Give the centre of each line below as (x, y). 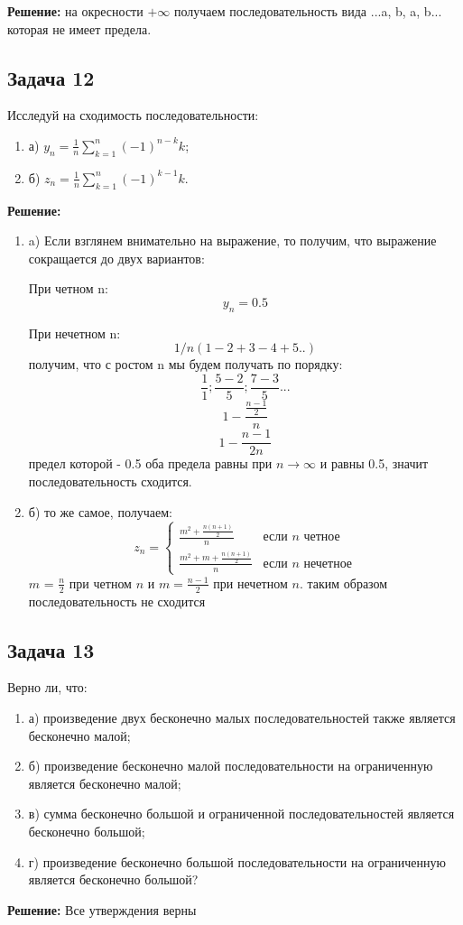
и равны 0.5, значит (374, 463)
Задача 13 (51, 649)
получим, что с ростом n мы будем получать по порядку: (185, 364)
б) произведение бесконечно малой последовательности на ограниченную (231, 766)
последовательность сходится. (110, 481)
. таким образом (343, 583)
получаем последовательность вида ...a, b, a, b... (308, 11)
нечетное (328, 564)
